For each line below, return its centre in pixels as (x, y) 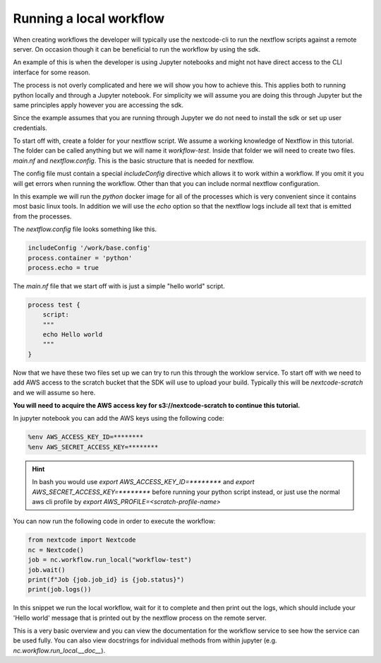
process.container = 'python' (80, 258)
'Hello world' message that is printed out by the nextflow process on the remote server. (140, 618)
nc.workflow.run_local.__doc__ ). (59, 650)
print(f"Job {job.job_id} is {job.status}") (106, 579)
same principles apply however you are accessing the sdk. (98, 105)
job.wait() (47, 570)
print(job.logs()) (60, 589)
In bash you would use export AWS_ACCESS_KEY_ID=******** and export (143, 482)
